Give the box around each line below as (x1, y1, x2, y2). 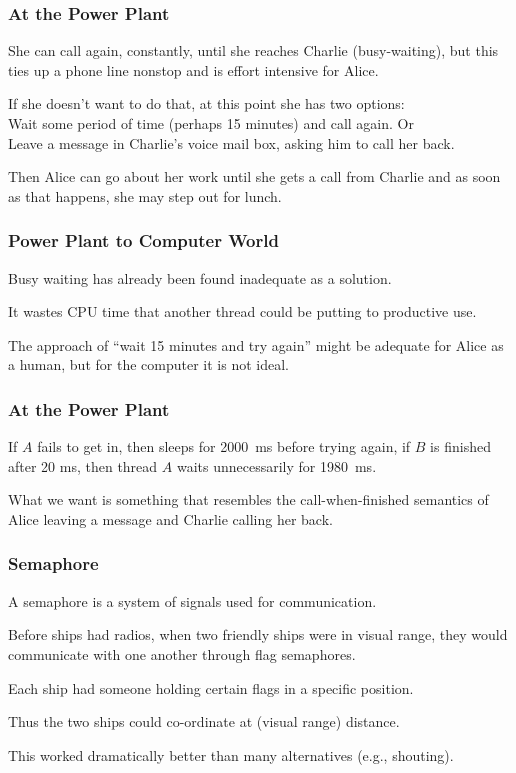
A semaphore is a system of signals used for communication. (8, 590, 377, 611)
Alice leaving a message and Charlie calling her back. (8, 508, 333, 529)
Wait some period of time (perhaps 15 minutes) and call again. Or (8, 113, 414, 133)
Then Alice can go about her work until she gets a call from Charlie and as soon (8, 166, 501, 187)
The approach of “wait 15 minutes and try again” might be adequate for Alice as (8, 334, 504, 355)
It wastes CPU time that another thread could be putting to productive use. (8, 301, 477, 322)
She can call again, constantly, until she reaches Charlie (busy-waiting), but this (8, 40, 499, 61)
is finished (430, 436, 491, 457)
